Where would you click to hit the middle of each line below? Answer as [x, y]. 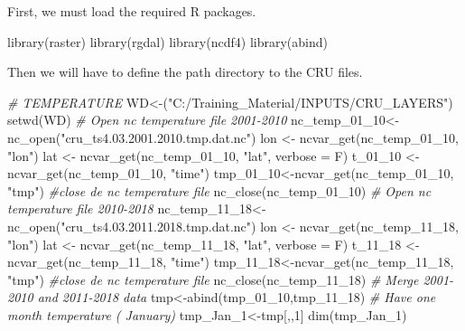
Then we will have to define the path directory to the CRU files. [185, 72]
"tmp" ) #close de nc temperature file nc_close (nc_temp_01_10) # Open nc [219, 190]
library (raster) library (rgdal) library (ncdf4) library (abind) [167, 41]
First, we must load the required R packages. [132, 11]
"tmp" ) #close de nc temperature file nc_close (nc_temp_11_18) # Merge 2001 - [231, 279]
